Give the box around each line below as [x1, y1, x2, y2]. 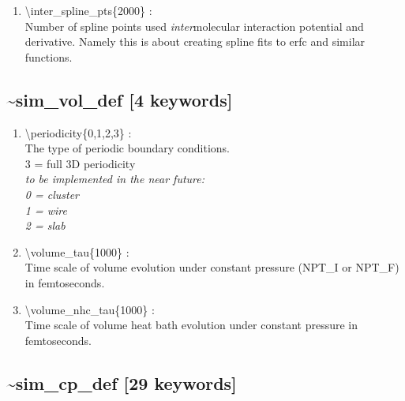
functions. [24, 48, 73, 65]
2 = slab [24, 217, 66, 234]
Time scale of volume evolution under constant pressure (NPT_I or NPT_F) [24, 259, 399, 275]
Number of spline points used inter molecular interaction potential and [24, 17, 364, 34]
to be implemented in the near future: [24, 171, 205, 187]
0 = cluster [24, 186, 79, 202]
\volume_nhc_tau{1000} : [24, 301, 155, 317]
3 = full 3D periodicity [24, 155, 136, 171]
